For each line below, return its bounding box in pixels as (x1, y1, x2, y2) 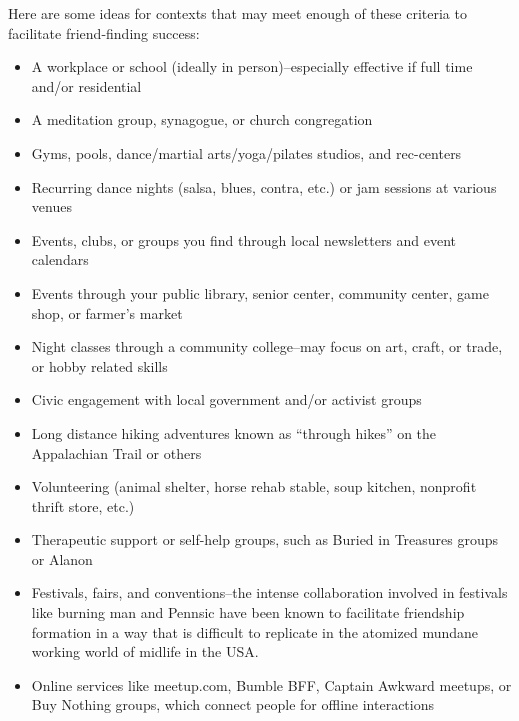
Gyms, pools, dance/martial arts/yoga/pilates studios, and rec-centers (31, 142, 462, 163)
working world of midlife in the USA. (31, 641, 259, 662)
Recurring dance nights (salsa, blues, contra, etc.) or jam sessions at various (31, 176, 497, 197)
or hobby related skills (31, 355, 168, 376)
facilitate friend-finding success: (8, 22, 200, 43)
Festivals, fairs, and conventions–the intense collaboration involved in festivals (31, 582, 508, 603)
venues (31, 196, 72, 217)
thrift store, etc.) (31, 495, 135, 516)
